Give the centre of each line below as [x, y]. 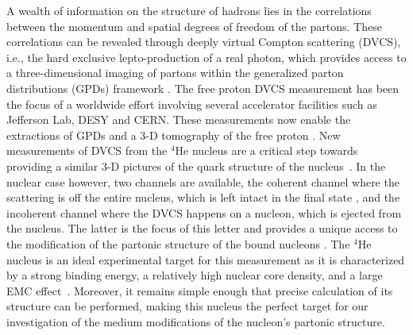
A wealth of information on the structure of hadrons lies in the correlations [189, 10]
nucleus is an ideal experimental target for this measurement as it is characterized [206, 259]
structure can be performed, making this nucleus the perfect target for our [187, 306]
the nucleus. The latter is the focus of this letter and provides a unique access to [202, 228]
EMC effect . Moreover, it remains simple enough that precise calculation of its [200, 290]
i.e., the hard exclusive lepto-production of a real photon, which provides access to [206, 57]
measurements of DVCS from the [87, 150]
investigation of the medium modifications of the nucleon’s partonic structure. [196, 321]
